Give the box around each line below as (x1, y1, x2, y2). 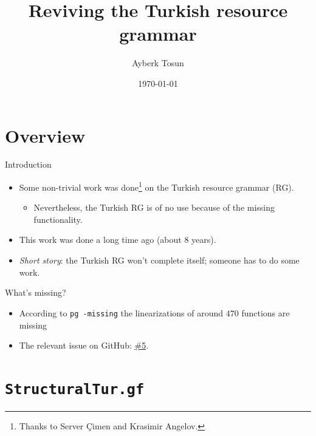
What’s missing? (5, 286, 66, 299)
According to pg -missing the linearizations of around (19, 306, 224, 319)
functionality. (33, 213, 83, 225)
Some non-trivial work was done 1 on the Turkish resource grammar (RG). (19, 179, 294, 193)
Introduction (5, 158, 52, 171)
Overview (5, 123, 86, 148)
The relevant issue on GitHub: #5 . (19, 339, 149, 352)
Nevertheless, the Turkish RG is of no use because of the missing (33, 201, 275, 214)
